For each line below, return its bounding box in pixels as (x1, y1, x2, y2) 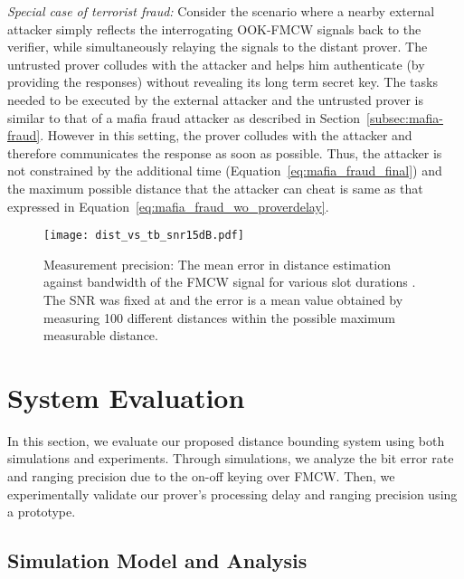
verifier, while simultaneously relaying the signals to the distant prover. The (7, 37, 428, 56)
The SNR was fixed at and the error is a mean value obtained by (43, 289, 403, 308)
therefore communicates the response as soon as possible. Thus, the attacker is (7, 143, 442, 162)
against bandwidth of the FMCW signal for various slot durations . (43, 272, 416, 291)
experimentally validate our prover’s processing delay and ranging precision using (7, 484, 458, 503)
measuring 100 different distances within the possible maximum (43, 308, 395, 327)
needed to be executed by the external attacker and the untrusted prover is (7, 90, 423, 109)
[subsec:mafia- (366, 108, 443, 127)
